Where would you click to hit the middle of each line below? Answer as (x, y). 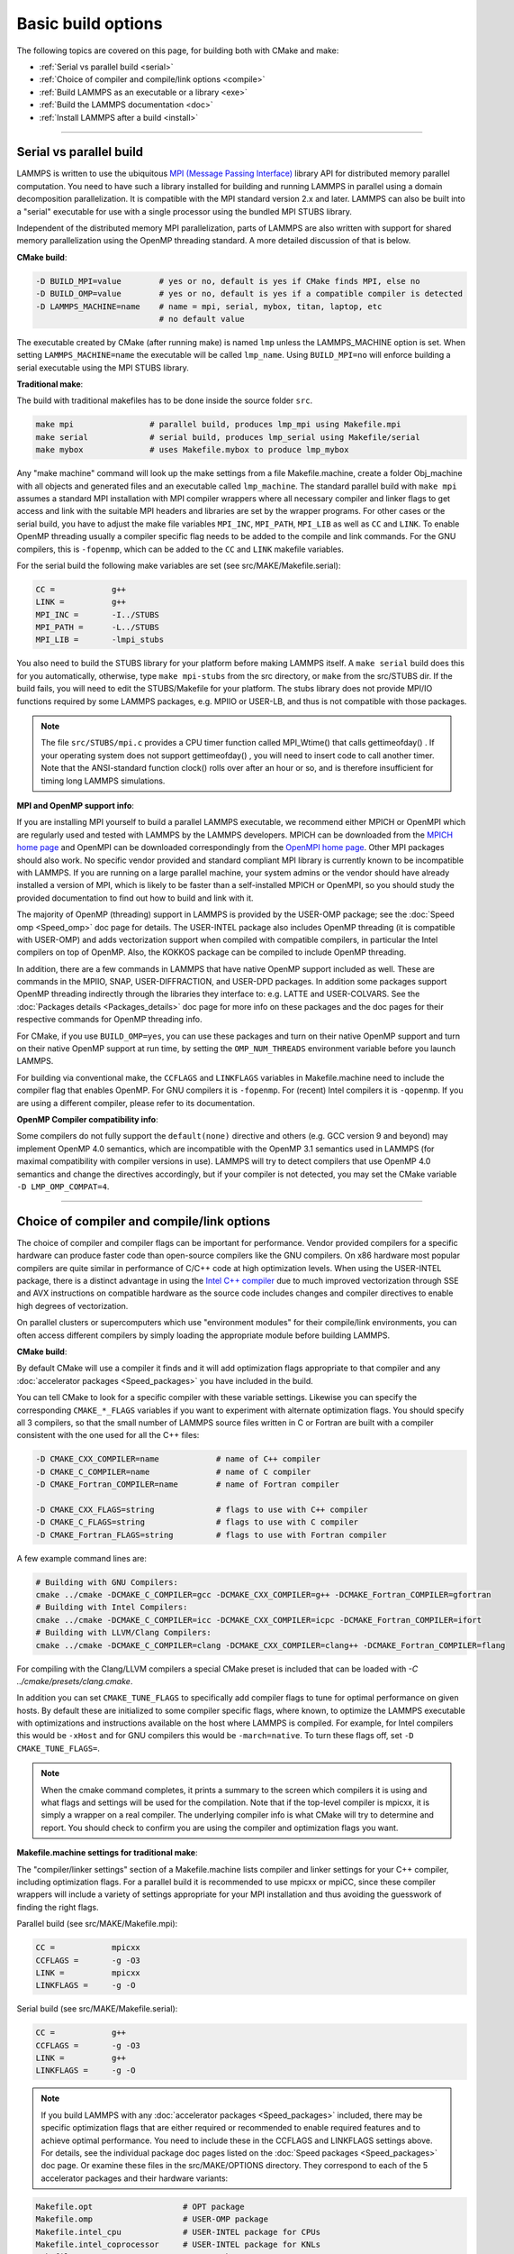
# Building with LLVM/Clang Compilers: (123, 1633)
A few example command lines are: (82, 1558)
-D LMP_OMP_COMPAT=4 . (63, 1187)
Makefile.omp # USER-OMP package (152, 2219)
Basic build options (90, 23)
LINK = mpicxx (88, 1973)
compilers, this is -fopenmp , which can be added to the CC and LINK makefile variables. (180, 549)
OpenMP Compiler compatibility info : (87, 1119)
